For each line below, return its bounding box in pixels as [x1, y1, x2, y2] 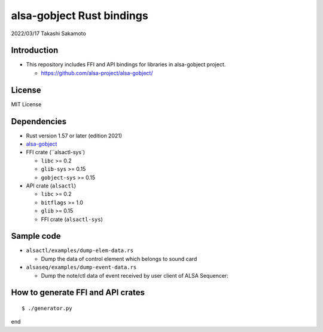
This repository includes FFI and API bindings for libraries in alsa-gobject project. [26, 61, 226, 68]
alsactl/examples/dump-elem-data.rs [26, 247, 134, 254]
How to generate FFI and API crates [11, 287, 145, 298]
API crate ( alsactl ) [26, 182, 77, 189]
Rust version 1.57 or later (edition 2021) [26, 132, 123, 139]
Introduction [11, 45, 59, 56]
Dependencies [11, 116, 67, 127]
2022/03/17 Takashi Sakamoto [11, 30, 86, 37]
